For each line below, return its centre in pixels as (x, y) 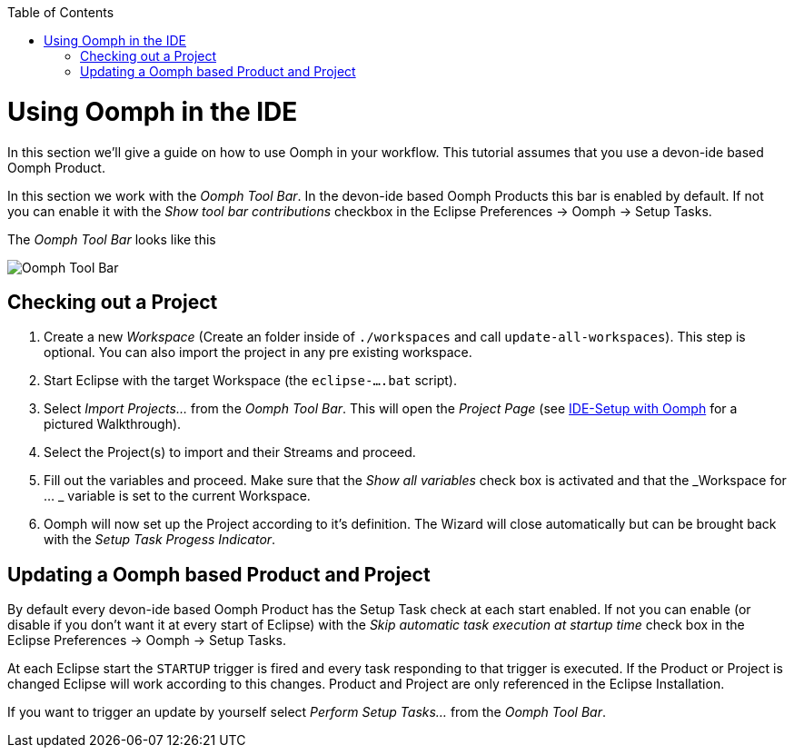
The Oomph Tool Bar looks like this (112, 239)
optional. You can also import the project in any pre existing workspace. (258, 353)
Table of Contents (61, 12)
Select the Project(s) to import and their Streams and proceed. (230, 452)
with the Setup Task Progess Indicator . (160, 540)
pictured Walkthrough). (113, 424)
